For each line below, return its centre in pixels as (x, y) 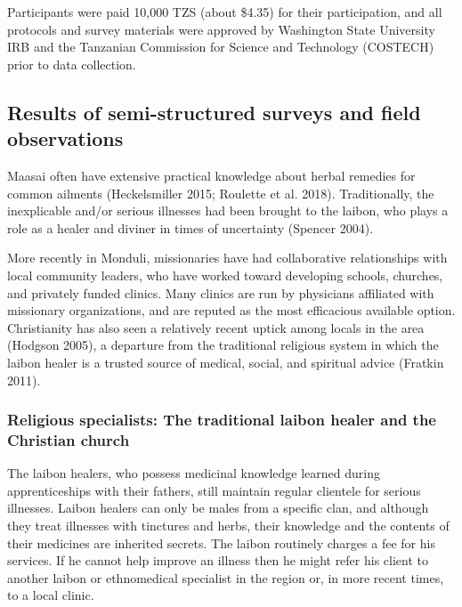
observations (65, 138)
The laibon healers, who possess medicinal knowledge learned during (194, 473)
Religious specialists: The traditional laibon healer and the (222, 420)
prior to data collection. (72, 64)
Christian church (69, 439)
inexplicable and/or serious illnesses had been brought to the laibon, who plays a (228, 210)
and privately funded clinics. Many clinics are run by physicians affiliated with (221, 292)
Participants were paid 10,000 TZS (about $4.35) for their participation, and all (225, 12)
